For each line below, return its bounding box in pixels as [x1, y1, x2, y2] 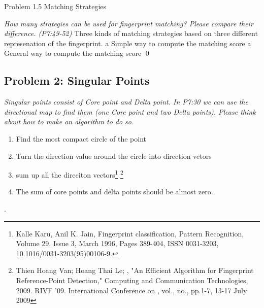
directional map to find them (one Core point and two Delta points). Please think [4, 106, 256, 117]
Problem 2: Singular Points [4, 73, 150, 88]
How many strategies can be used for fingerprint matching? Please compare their [4, 18, 253, 28]
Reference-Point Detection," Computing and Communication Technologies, [16, 275, 248, 285]
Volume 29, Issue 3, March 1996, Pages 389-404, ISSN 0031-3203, [16, 238, 219, 249]
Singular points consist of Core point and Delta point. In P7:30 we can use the [4, 96, 248, 107]
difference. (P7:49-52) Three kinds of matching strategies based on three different [4, 28, 258, 39]
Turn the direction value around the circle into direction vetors [16, 150, 212, 161]
